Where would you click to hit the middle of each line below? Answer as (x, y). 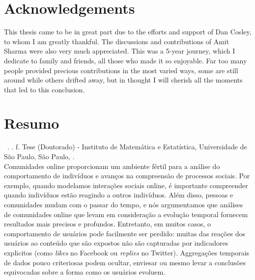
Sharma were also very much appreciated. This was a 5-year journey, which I (120, 51)
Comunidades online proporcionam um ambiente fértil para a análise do (112, 166)
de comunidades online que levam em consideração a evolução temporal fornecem (126, 214)
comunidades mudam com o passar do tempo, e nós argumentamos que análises (124, 204)
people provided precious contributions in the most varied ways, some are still (121, 70)
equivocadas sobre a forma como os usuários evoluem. (85, 272)
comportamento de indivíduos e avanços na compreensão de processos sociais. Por (127, 176)
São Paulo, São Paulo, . (39, 156)
